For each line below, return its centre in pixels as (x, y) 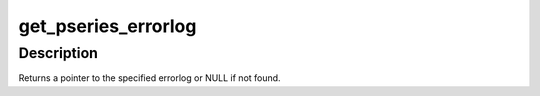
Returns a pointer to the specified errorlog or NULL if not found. (149, 78)
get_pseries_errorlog (107, 26)
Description (58, 53)
